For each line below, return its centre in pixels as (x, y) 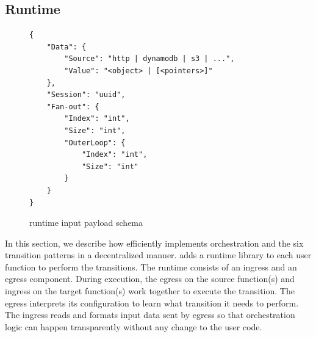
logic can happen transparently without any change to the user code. (134, 326)
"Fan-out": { (73, 107)
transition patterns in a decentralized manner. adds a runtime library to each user (158, 255)
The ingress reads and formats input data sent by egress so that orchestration (150, 315)
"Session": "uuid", (86, 95)
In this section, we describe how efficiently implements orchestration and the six (154, 243)
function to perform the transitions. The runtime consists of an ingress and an (151, 266)
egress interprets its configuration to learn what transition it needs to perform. (152, 303)
